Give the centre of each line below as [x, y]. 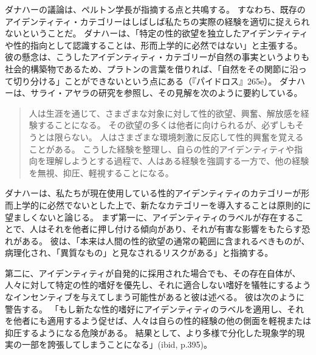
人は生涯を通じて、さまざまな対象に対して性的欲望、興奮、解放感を [165, 113]
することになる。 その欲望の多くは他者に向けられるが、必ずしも [166, 125]
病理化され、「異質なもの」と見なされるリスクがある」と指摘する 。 [139, 253]
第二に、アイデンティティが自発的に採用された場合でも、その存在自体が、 [153, 273]
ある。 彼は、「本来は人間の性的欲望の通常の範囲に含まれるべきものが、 [166, 240]
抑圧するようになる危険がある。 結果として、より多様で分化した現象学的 [151, 332]
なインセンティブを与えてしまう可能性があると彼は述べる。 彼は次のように [155, 297]
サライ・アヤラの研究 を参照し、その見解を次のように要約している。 [166, 93]
